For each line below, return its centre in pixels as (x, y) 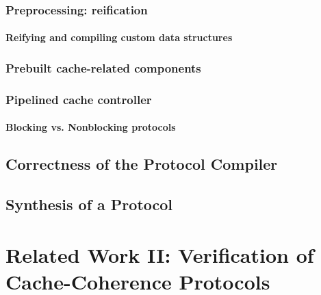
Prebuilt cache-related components (103, 67)
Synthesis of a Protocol (89, 204)
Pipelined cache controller (79, 99)
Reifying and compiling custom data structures (119, 37)
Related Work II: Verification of (160, 254)
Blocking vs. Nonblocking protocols (91, 127)
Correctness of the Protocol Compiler (142, 164)
